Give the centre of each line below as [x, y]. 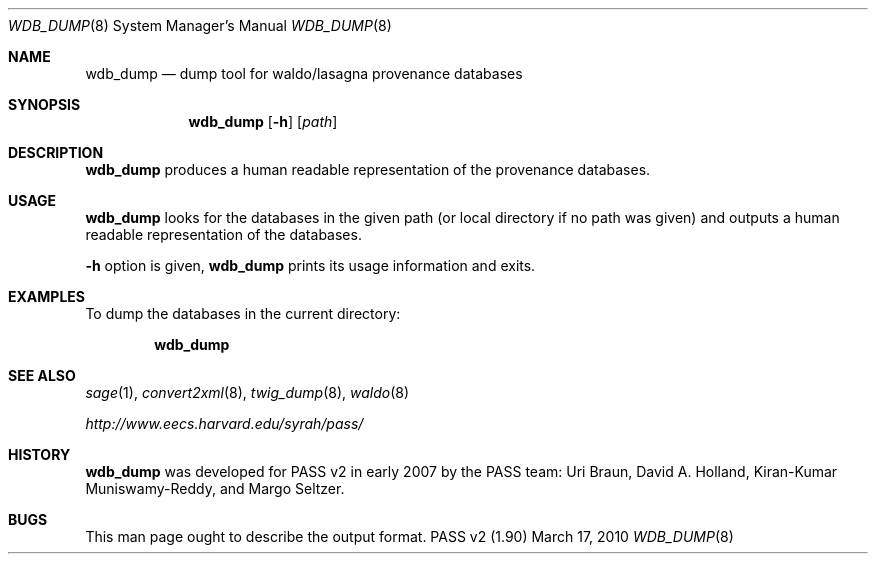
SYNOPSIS [44, 104]
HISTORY [39, 454]
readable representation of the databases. [223, 234]
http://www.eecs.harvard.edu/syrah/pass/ [224, 423]
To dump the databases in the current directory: [243, 313]
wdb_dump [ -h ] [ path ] [263, 121]
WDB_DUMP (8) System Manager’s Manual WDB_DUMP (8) [200, 25]
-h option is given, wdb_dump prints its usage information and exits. [310, 265]
